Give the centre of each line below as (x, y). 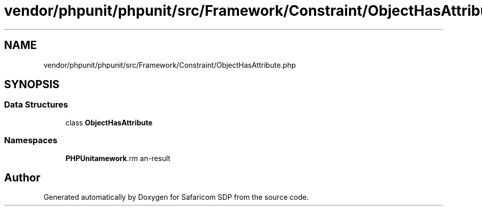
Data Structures (36, 105)
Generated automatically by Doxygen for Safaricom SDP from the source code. (176, 197)
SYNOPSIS (32, 85)
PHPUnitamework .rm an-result (118, 158)
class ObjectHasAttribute (109, 122)
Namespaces (31, 140)
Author (22, 177)
